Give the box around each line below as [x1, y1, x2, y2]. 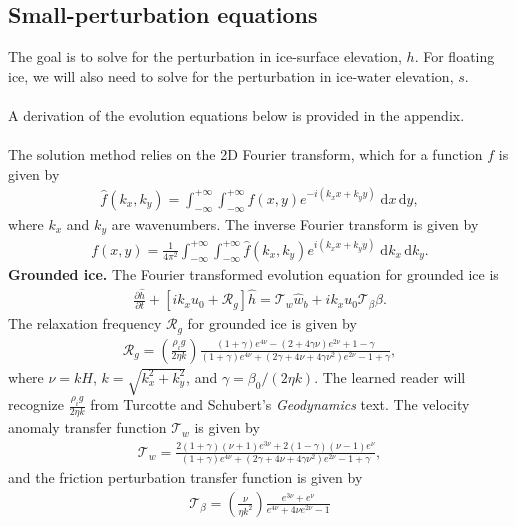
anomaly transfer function [8, 417, 167, 438]
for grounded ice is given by [187, 313, 357, 334]
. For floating [414, 46, 495, 67]
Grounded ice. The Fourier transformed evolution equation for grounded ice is [8, 264, 499, 285]
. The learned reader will [314, 366, 466, 387]
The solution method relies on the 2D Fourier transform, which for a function [8, 144, 483, 165]
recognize [8, 394, 65, 415]
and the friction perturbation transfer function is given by [8, 467, 363, 488]
